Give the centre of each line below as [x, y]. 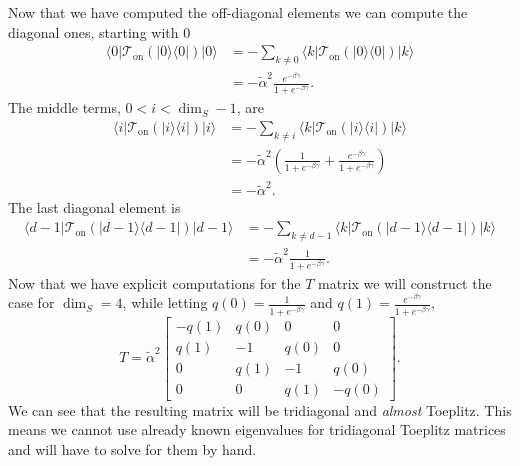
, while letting [165, 302]
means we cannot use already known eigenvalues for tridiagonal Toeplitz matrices [257, 429]
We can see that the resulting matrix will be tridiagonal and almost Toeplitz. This [260, 409]
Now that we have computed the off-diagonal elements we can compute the [238, 12]
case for [31, 302]
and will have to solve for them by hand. [132, 448]
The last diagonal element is [94, 207]
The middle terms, [64, 107]
